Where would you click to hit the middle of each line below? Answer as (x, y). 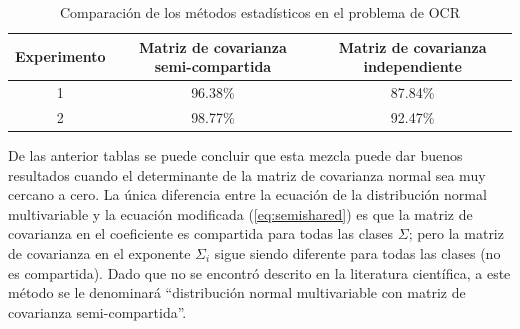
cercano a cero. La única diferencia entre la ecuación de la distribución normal (247, 194)
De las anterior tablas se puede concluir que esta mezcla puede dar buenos (235, 154)
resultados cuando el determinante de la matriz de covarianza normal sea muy (247, 174)
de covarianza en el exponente (99, 252)
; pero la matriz (456, 233)
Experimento (60, 56)
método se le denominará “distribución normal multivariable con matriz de (237, 292)
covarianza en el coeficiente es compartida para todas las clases (201, 233)
